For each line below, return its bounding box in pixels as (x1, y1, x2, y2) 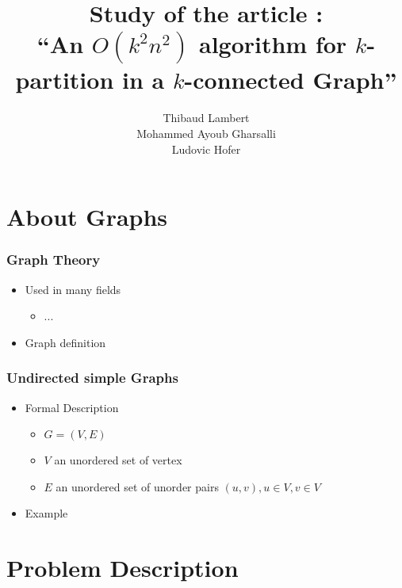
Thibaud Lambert (163, 109, 250, 126)
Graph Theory (6, 250, 101, 269)
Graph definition (25, 334, 106, 350)
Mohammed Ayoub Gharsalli (136, 124, 276, 141)
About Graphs (6, 200, 168, 233)
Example (25, 505, 68, 521)
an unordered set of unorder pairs (56, 478, 219, 494)
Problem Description (6, 552, 239, 584)
